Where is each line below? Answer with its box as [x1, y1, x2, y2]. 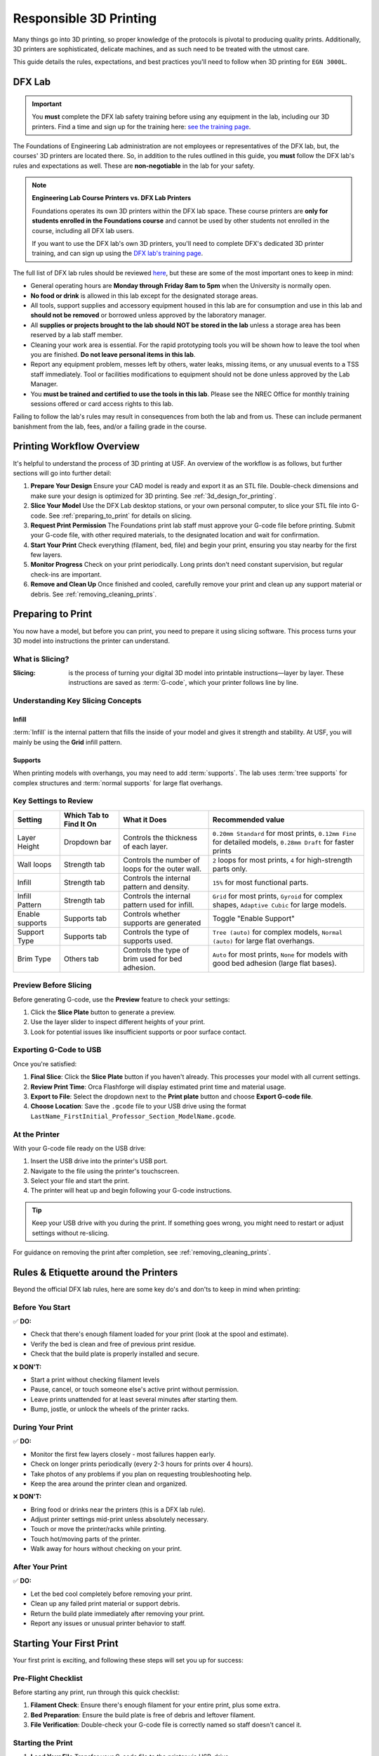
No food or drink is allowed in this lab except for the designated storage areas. [30, 291, 258, 300]
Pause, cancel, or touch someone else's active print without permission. [30, 1385, 239, 1394]
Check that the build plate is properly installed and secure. [30, 1349, 199, 1358]
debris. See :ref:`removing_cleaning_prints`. [30, 590, 157, 598]
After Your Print [13, 1562, 67, 1572]
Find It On [63, 819, 98, 829]
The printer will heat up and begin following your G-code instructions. [30, 1186, 232, 1195]
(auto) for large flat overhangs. [212, 936, 315, 945]
